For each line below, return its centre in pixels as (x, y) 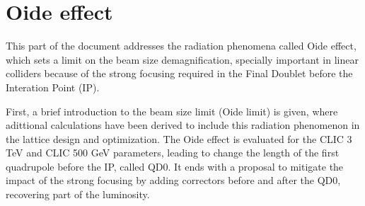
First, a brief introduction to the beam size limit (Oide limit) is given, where (172, 111)
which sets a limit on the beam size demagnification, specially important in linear (182, 59)
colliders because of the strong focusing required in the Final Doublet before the (179, 73)
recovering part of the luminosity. (78, 194)
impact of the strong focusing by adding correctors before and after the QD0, (173, 180)
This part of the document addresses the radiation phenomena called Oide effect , (181, 46)
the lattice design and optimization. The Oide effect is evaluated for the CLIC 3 (179, 138)
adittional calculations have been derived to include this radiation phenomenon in (183, 125)
